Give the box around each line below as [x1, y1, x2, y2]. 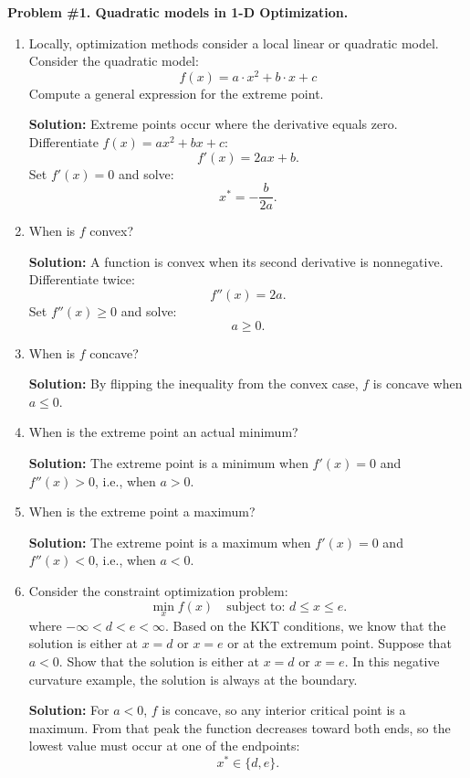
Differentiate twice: [28, 270, 135, 289]
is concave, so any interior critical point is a [162, 700, 406, 719]
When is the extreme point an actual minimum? [28, 422, 298, 442]
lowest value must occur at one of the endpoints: [28, 736, 300, 755]
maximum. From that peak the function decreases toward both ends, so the [28, 718, 451, 737]
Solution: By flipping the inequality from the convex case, [28, 374, 359, 393]
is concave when [372, 374, 463, 393]
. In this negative [344, 652, 440, 671]
